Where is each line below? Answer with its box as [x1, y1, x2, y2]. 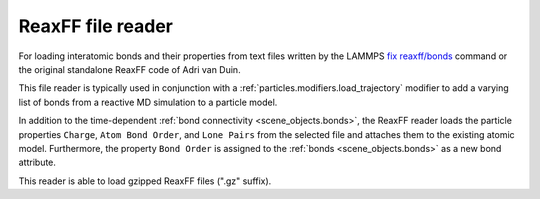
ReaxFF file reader [18, 15, 174, 37]
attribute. [18, 156, 57, 169]
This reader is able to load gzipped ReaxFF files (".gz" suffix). [18, 175, 272, 187]
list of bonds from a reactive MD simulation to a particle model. [18, 96, 278, 108]
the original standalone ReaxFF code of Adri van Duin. [18, 63, 241, 75]
